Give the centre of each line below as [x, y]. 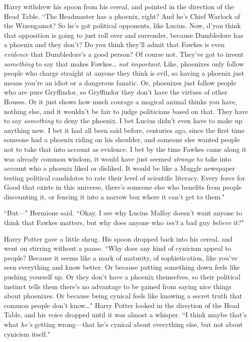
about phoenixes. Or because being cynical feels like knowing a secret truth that [123, 296]
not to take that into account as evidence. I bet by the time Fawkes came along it [125, 149]
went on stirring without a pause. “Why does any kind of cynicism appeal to [118, 248]
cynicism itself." [27, 334]
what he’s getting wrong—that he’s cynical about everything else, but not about [123, 324]
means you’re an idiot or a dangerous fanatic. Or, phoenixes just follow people [120, 82]
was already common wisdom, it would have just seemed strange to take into [118, 158]
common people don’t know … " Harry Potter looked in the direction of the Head [122, 305]
